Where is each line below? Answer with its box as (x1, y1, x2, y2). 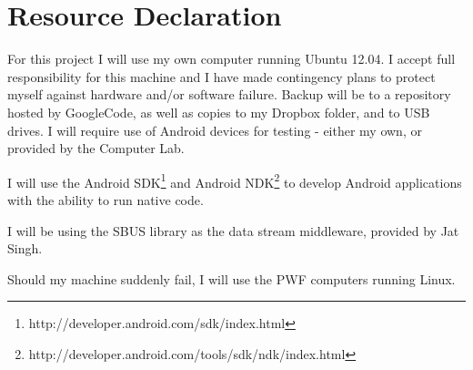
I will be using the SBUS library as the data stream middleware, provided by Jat (7, 221, 459, 240)
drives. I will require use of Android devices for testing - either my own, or (7, 120, 422, 139)
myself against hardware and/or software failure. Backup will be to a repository (7, 85, 451, 104)
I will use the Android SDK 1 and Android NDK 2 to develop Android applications (7, 170, 462, 191)
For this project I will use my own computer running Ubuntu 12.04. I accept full (7, 49, 456, 68)
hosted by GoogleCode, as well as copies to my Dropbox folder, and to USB (7, 102, 430, 121)
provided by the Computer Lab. (7, 139, 185, 158)
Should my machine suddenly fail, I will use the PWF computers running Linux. (7, 269, 456, 288)
